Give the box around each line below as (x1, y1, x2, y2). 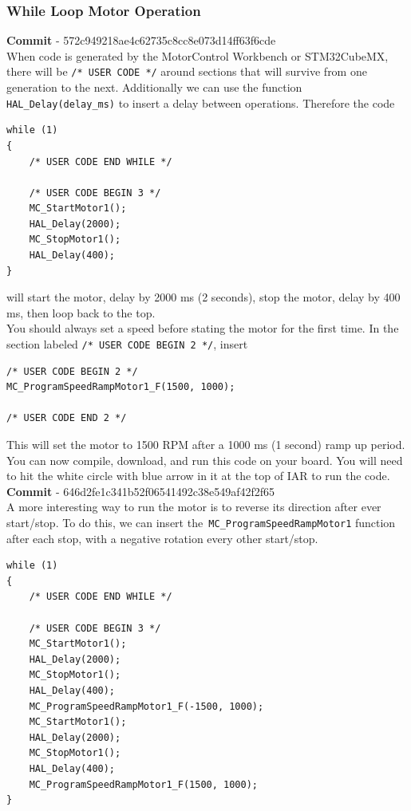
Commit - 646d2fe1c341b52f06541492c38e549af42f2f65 (6, 482, 275, 499)
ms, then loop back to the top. (6, 304, 156, 321)
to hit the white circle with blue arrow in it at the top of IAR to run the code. (6, 467, 390, 484)
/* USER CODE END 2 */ (6, 412, 127, 424)
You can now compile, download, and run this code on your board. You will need (6, 451, 403, 468)
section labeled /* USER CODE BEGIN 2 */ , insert (6, 336, 248, 352)
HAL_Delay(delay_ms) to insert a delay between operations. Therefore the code (6, 94, 395, 111)
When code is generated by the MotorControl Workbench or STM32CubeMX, (6, 47, 389, 64)
